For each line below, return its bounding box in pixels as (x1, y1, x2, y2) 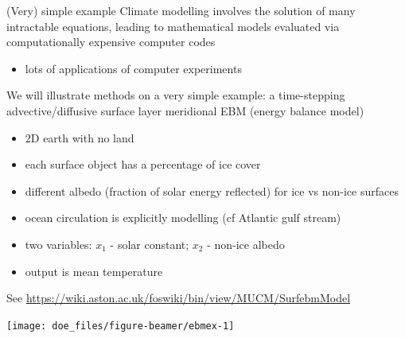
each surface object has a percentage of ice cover (25, 156, 261, 173)
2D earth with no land (25, 129, 134, 146)
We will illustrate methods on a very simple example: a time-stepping (6, 87, 345, 103)
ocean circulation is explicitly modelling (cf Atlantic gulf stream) (25, 209, 341, 226)
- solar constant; (110, 235, 189, 252)
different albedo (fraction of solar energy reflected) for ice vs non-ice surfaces (25, 182, 399, 199)
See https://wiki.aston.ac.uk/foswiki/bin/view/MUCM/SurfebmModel (6, 289, 351, 306)
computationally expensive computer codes (6, 33, 216, 50)
